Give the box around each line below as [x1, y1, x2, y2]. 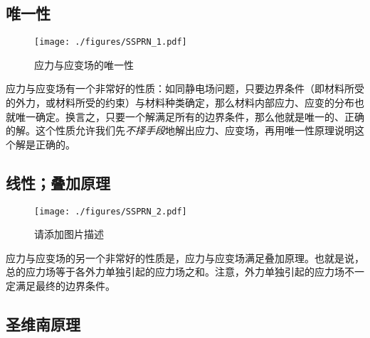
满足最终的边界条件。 [15, 278, 115, 293]
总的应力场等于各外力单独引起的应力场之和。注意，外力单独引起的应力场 [6, 264, 344, 279]
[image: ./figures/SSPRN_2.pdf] [34, 206, 187, 217]
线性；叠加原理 [6, 171, 110, 193]
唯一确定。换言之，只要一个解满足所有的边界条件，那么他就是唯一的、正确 [15, 109, 364, 124]
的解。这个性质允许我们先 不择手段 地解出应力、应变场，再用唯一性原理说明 [6, 123, 354, 138]
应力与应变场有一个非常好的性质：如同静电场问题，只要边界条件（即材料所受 [6, 81, 364, 96]
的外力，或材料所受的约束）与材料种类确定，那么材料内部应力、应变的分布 [6, 95, 354, 110]
